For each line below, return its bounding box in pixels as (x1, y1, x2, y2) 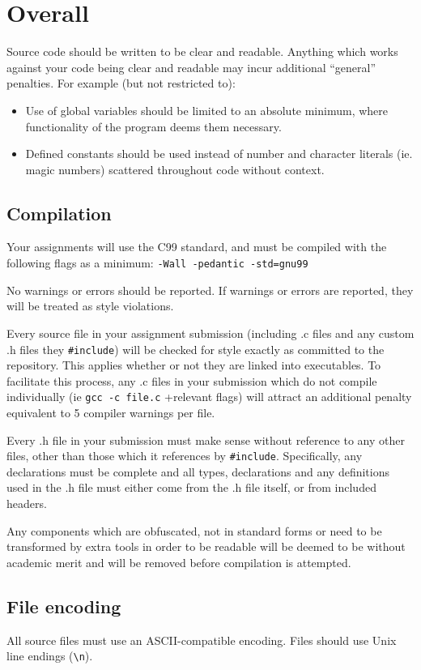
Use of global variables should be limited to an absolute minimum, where (25, 101, 389, 118)
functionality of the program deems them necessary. (25, 117, 282, 134)
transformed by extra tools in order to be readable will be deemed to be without (6, 538, 406, 555)
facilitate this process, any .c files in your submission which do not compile (6, 372, 377, 389)
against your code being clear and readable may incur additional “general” (6, 58, 376, 75)
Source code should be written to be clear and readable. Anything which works (6, 43, 398, 60)
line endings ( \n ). (6, 647, 93, 664)
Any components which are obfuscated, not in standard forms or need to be (6, 522, 382, 539)
